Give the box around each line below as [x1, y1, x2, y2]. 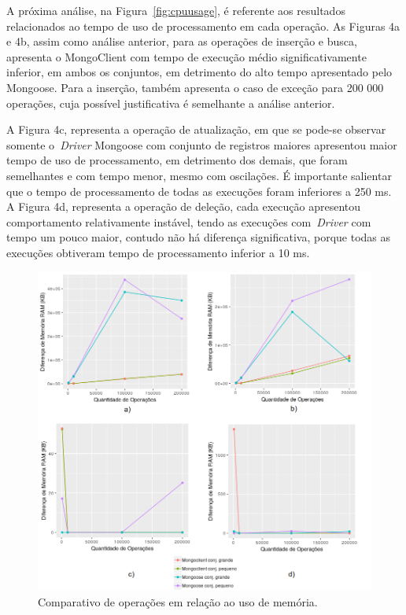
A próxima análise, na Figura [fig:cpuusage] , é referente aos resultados [6, 2, 345, 18]
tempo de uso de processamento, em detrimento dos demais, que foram [6, 152, 348, 168]
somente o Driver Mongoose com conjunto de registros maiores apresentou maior [6, 136, 397, 153]
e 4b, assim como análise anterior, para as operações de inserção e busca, [6, 33, 357, 50]
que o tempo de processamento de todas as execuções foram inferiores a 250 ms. [6, 182, 392, 199]
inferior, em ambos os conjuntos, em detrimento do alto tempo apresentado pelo [6, 64, 393, 80]
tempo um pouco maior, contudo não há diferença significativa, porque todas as [6, 229, 391, 245]
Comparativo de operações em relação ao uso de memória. [38, 593, 318, 609]
